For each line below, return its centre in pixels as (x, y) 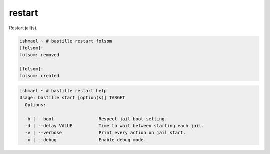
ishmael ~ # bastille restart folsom (66, 41)
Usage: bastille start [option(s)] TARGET (72, 98)
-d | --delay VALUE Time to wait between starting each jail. (115, 126)
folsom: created (40, 76)
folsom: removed (40, 55)
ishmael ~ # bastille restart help (63, 91)
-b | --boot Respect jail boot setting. (96, 119)
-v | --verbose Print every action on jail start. (105, 133)
